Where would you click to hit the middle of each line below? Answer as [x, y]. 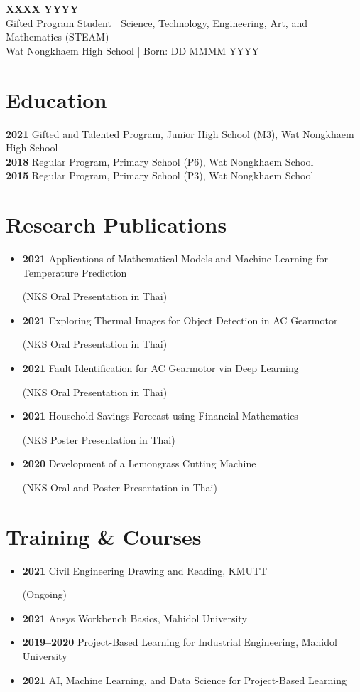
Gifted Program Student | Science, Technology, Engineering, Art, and [157, 22]
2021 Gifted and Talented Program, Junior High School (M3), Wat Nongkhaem [180, 133]
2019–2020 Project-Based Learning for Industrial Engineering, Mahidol [180, 642]
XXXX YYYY [42, 9]
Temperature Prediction [75, 272]
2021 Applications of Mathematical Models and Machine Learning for [175, 258]
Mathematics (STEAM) [58, 37]
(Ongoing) [45, 594]
